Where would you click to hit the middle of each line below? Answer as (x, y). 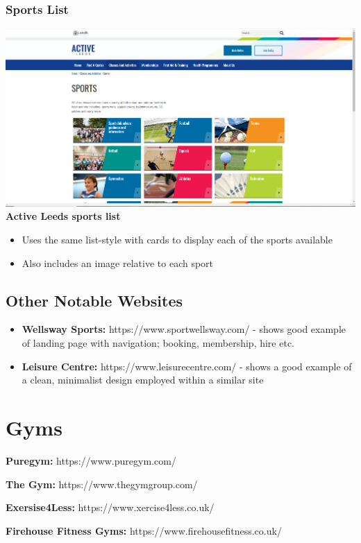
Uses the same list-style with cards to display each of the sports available (177, 240)
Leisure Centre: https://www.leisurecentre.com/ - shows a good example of (187, 366)
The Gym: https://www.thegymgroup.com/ (102, 484)
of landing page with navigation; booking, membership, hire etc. (158, 343)
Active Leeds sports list (63, 216)
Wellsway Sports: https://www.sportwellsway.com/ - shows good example (184, 329)
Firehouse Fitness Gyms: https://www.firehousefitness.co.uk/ (144, 530)
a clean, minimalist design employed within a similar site (143, 380)
